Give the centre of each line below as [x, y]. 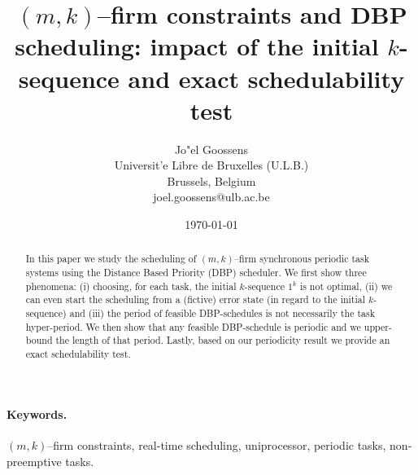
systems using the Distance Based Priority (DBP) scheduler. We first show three [196, 273]
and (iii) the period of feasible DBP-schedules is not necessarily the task [222, 313]
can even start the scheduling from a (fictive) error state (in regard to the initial [196, 299]
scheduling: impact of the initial [197, 46]
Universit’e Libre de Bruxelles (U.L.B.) [211, 165]
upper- [378, 326]
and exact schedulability [266, 78]
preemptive [34, 461]
